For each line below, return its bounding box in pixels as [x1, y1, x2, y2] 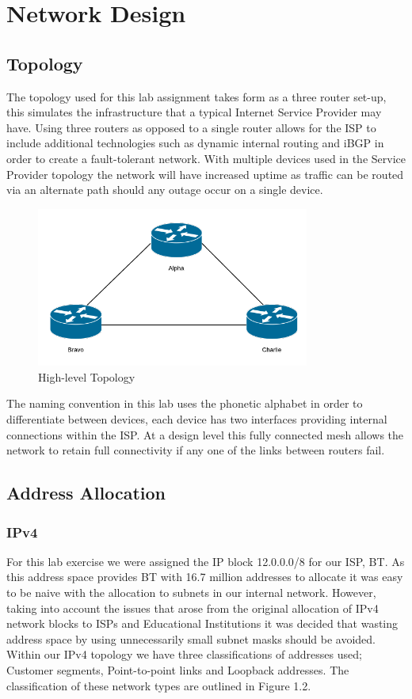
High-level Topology [38, 368, 135, 385]
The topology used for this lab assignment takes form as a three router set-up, [6, 88, 387, 104]
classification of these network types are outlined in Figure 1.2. [6, 677, 311, 693]
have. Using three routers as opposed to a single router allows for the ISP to [6, 119, 376, 135]
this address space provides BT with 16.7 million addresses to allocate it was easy [6, 568, 403, 585]
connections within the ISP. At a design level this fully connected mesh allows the [6, 426, 404, 443]
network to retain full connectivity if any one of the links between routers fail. [6, 442, 385, 458]
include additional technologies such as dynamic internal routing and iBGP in [6, 135, 384, 151]
